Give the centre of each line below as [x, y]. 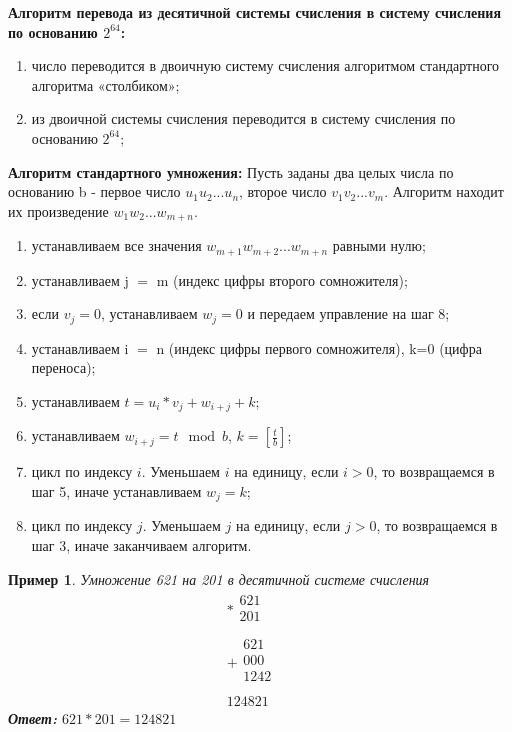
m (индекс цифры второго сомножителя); [282, 279]
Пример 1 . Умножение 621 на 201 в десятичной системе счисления [219, 578]
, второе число [283, 191]
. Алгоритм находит [444, 191]
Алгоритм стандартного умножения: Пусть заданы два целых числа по [231, 171]
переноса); [63, 367]
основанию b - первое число [94, 191]
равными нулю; [379, 245]
